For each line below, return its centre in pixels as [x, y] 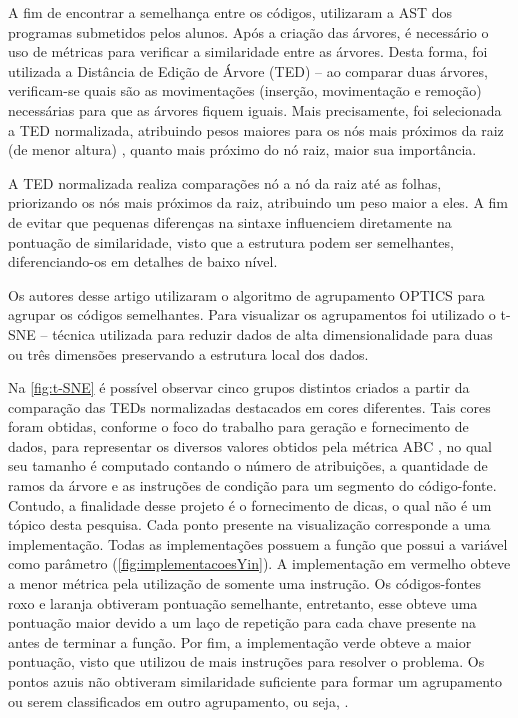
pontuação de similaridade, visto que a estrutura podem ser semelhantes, [231, 241]
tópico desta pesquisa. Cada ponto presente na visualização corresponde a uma [249, 524]
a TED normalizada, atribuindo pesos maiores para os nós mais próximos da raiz [256, 129]
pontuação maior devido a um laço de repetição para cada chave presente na [242, 622]
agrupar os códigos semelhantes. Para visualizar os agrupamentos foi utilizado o [252, 314]
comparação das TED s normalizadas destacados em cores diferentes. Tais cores [249, 406]
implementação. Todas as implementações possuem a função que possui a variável [258, 543]
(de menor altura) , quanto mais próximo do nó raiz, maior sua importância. [242, 149]
